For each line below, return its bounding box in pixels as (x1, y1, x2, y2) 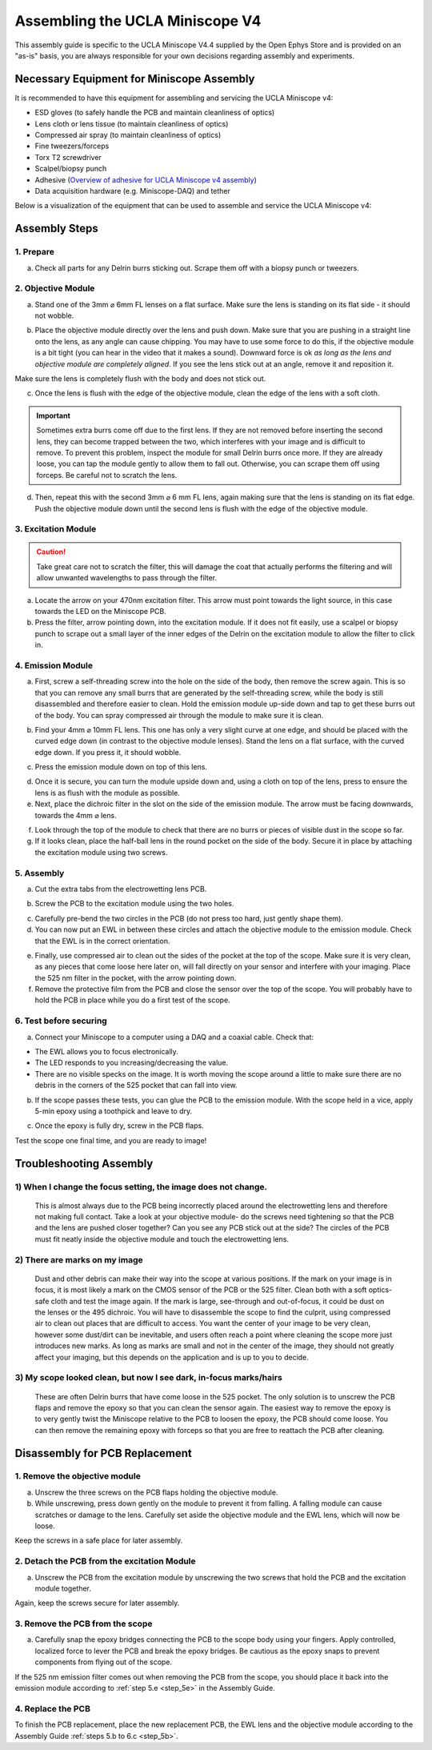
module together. (34, 1583, 92, 1593)
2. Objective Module (14, 283, 95, 294)
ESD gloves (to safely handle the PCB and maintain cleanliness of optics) (34, 108, 275, 118)
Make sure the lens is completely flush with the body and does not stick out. (14, 374, 266, 383)
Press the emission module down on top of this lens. (34, 762, 208, 772)
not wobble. (34, 311, 74, 320)
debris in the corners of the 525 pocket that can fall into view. (34, 1081, 238, 1090)
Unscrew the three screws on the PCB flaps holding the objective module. (34, 1487, 278, 1497)
